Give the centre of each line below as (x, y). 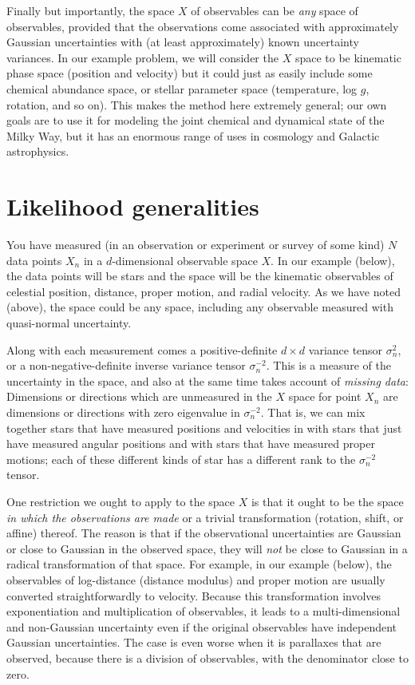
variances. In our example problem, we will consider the (142, 57)
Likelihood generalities (133, 206)
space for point (325, 396)
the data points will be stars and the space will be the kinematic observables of (200, 276)
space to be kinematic (348, 57)
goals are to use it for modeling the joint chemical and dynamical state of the (196, 120)
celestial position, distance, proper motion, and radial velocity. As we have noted (204, 291)
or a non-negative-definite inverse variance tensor (126, 365)
